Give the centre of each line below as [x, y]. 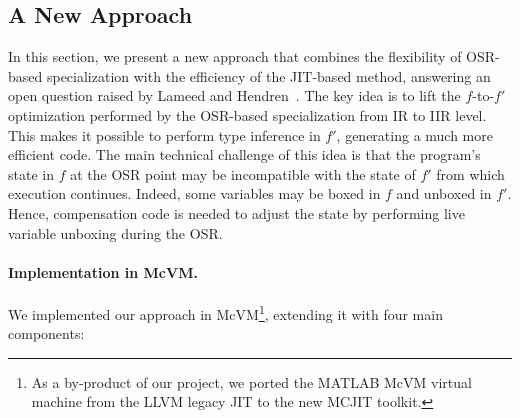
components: [46, 333]
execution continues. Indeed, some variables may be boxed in [194, 193]
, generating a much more [414, 134]
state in [31, 173]
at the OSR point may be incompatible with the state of [243, 173]
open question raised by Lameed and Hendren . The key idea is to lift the [234, 95]
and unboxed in [444, 193]
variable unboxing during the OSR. [115, 232]
